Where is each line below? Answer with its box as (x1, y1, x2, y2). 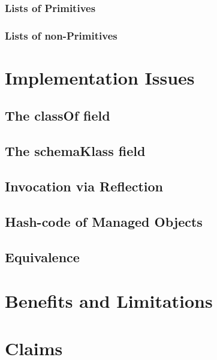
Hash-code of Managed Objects (5, 212, 203, 230)
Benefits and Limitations (5, 289, 213, 313)
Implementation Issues (5, 65, 195, 89)
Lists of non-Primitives (5, 28, 117, 43)
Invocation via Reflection (5, 177, 164, 196)
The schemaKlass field (5, 142, 146, 160)
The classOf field (5, 106, 110, 125)
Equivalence (5, 247, 80, 266)
